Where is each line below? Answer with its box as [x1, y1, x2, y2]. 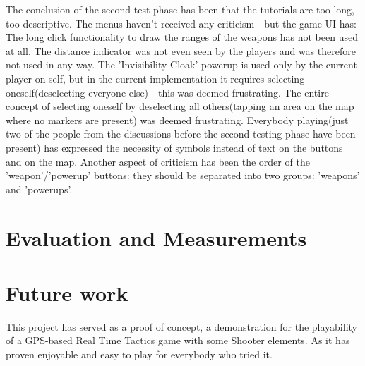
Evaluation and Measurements [6, 223, 307, 252]
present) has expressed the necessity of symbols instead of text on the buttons [6, 140, 343, 154]
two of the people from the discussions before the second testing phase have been [6, 126, 356, 141]
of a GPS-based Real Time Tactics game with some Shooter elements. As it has [6, 333, 350, 348]
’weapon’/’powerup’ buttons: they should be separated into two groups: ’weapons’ [6, 168, 360, 183]
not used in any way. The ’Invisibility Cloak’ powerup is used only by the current [6, 57, 357, 72]
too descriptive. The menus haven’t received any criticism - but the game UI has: [6, 16, 357, 30]
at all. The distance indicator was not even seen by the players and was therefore [6, 43, 356, 58]
